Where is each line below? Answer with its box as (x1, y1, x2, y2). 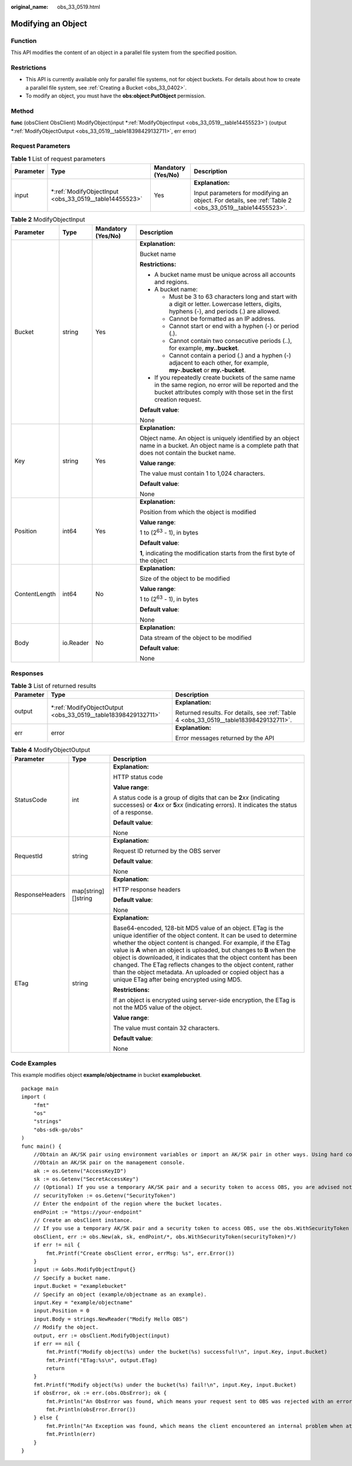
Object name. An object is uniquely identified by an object (140, 434, 300, 442)
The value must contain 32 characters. (113, 1024, 220, 1032)
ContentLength (14, 590, 56, 598)
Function (11, 36, 37, 45)
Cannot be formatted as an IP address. (169, 315, 276, 323)
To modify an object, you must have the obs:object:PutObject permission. (25, 92, 206, 99)
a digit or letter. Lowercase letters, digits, (169, 300, 282, 308)
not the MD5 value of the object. (113, 1003, 202, 1011)
